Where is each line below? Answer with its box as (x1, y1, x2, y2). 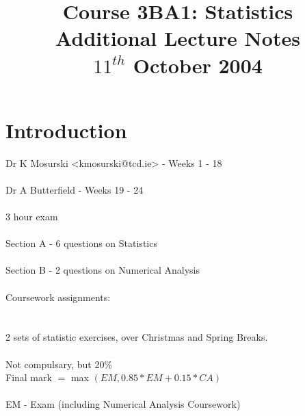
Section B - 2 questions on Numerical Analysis (5, 263, 200, 277)
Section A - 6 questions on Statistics (5, 236, 157, 250)
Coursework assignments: (5, 289, 111, 304)
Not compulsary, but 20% (5, 356, 113, 371)
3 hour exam (5, 209, 58, 224)
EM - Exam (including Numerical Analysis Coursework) (5, 397, 241, 411)
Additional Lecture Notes (55, 24, 300, 52)
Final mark (5, 370, 52, 385)
